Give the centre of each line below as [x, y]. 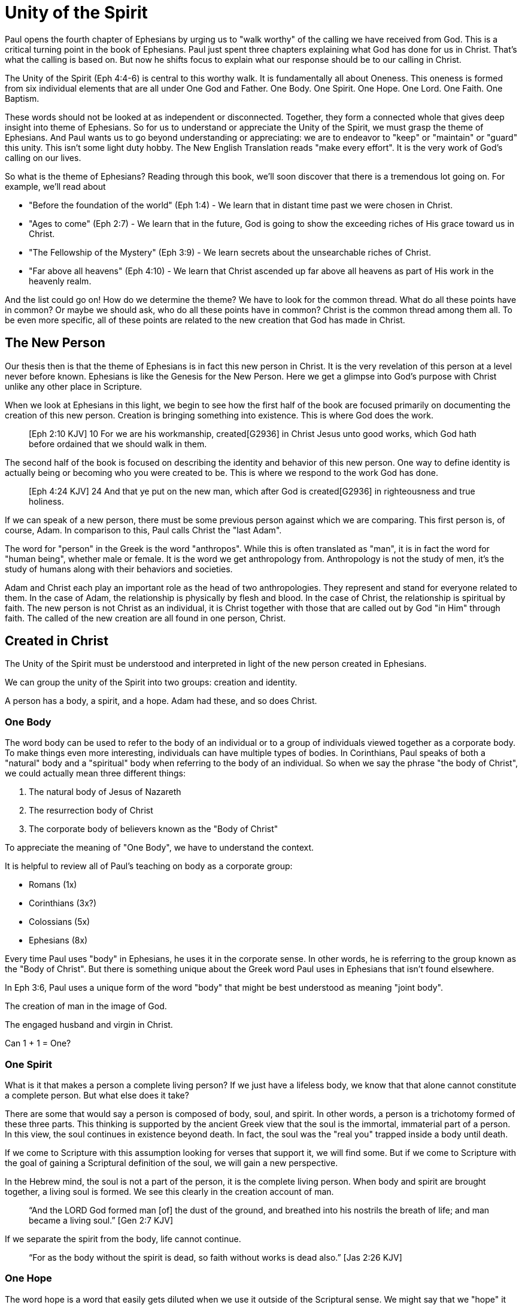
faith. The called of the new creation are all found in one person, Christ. [145, 618]
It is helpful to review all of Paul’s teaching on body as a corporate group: [149, 866]
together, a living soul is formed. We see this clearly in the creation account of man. [169, 1191]
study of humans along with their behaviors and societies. [119, 569]
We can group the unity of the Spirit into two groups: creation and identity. [151, 682]
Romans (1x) [53, 885]
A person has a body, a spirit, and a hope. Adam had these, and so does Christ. [161, 701]
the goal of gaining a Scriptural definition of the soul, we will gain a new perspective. [172, 1163]
